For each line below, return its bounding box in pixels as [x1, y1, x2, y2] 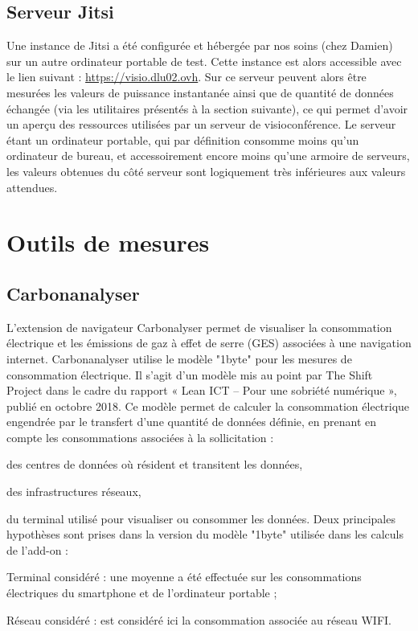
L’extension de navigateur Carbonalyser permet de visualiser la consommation [6, 318, 392, 335]
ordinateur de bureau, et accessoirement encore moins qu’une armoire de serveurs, [6, 147, 410, 164]
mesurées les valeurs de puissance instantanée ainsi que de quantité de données [6, 84, 394, 100]
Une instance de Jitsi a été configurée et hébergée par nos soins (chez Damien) [6, 37, 393, 54]
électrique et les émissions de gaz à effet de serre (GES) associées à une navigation [6, 334, 412, 351]
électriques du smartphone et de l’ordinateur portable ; [6, 584, 277, 601]
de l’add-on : [6, 541, 69, 558]
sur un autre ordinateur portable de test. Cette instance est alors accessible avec [6, 52, 402, 69]
